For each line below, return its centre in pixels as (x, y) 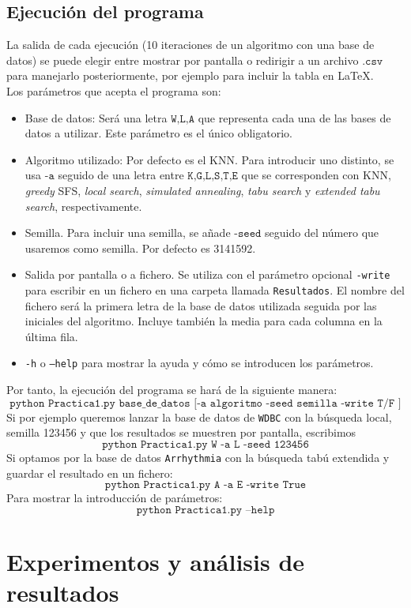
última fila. (51, 336)
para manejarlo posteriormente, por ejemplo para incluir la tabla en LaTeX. (190, 75)
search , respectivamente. (83, 206)
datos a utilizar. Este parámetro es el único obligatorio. (158, 133)
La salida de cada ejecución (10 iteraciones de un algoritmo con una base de (190, 45)
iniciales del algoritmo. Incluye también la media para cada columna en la (204, 321)
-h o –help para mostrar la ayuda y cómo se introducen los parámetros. (199, 363)
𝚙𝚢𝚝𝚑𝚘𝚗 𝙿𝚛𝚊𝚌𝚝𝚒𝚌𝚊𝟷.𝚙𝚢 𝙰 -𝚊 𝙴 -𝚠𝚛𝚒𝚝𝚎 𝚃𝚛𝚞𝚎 (205, 485)
